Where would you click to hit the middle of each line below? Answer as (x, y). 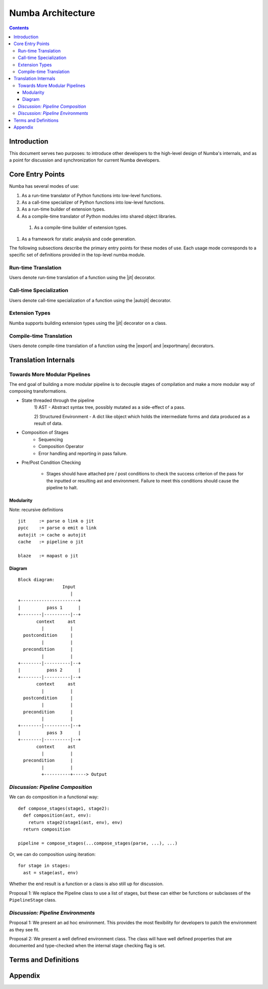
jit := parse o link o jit (56, 521)
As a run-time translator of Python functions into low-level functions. (92, 195)
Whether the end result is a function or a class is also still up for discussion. (86, 884)
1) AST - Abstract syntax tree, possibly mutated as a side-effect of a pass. (110, 407)
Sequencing (51, 439)
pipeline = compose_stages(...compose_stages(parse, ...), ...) (98, 843)
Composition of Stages (45, 433)
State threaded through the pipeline (58, 400)
